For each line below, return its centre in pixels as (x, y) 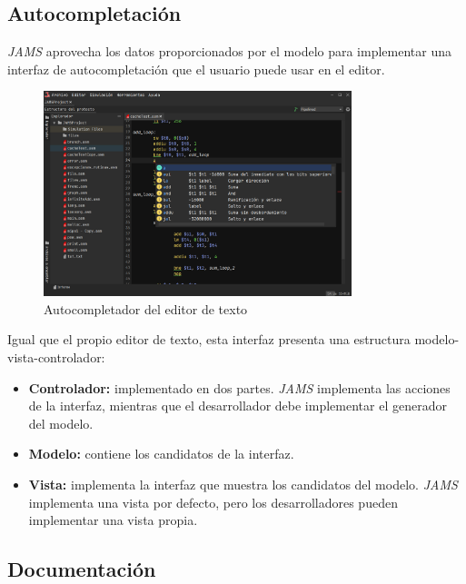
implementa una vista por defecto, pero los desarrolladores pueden (213, 502)
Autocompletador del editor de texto (146, 308)
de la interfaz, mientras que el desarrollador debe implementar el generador (238, 406)
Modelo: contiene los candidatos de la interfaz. (161, 454)
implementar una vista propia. (113, 520)
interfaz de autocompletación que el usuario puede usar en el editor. (196, 69)
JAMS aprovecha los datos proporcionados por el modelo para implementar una (229, 51)
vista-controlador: (56, 357)
